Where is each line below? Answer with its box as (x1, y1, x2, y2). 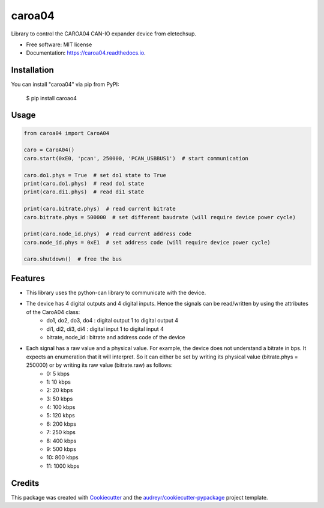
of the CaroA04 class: (26, 308, 80, 315)
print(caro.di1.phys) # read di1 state (23, 189, 144, 195)
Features (11, 273, 45, 283)
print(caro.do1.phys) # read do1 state (23, 180, 144, 187)
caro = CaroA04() (23, 147, 75, 153)
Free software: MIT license (26, 41, 92, 48)
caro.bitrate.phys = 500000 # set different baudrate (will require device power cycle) (23, 214, 296, 220)
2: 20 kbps (46, 387, 73, 394)
